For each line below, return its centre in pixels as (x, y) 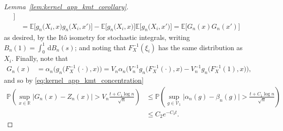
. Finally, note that (40, 58)
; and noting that (100, 47)
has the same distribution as (201, 47)
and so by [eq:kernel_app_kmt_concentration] (74, 80)
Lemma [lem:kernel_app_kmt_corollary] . (66, 6)
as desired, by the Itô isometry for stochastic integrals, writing (97, 37)
